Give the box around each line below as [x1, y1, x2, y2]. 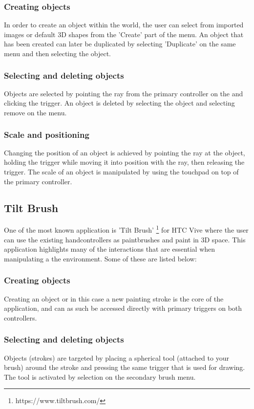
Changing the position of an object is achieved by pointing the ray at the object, [4, 147, 245, 157]
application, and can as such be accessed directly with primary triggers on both [4, 303, 242, 313]
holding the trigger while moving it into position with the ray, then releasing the [4, 157, 245, 167]
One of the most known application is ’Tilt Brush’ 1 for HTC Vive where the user [4, 223, 249, 235]
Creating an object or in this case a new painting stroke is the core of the [4, 293, 224, 303]
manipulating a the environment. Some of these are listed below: [4, 253, 197, 263]
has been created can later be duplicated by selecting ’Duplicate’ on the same [4, 39, 236, 49]
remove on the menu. [4, 108, 67, 117]
